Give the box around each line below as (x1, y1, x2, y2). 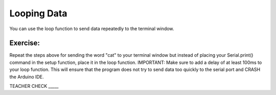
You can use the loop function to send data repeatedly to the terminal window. (9, 26, 174, 32)
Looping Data (9, 8, 67, 19)
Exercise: (9, 39, 40, 47)
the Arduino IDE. (9, 74, 44, 80)
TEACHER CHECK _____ (9, 83, 59, 89)
